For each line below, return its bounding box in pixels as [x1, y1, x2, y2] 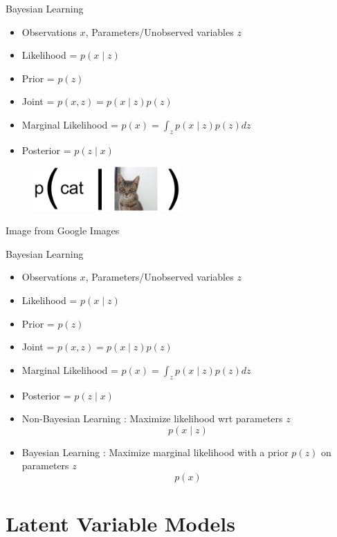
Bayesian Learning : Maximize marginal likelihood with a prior [21, 444, 289, 459]
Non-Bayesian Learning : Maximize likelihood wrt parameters [21, 411, 283, 426]
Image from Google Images [6, 223, 120, 238]
